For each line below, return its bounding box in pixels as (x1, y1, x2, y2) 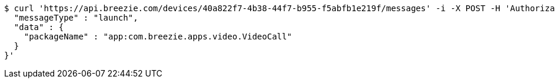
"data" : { (14, 22, 64, 32)
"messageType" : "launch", (14, 13, 138, 22)
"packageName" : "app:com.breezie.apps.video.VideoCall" (24, 32, 292, 41)
